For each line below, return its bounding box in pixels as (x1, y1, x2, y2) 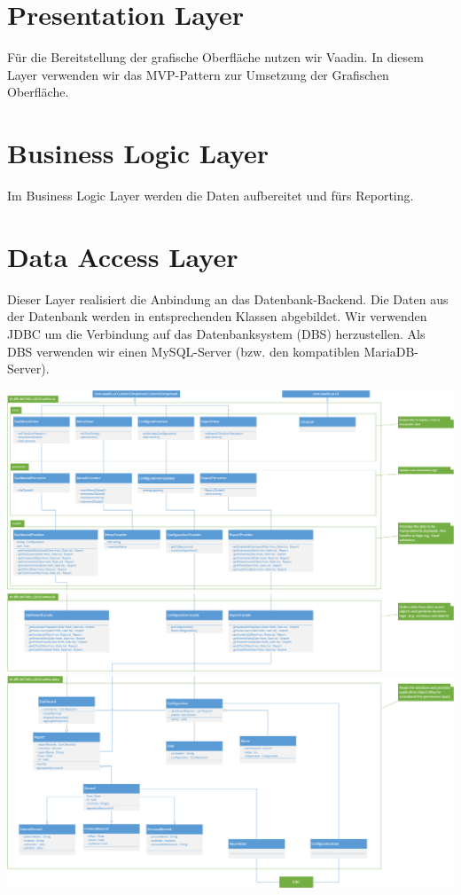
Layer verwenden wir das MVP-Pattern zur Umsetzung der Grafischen (7, 65, 389, 83)
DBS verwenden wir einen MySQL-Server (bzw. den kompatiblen (7, 342, 360, 360)
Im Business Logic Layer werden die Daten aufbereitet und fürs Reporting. (7, 186, 414, 205)
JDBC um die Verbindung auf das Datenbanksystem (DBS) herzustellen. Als (7, 324, 426, 342)
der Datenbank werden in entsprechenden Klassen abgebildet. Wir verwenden (7, 307, 427, 326)
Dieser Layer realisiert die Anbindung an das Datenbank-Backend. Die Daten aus (7, 289, 449, 308)
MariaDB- (363, 342, 418, 360)
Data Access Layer (7, 238, 238, 274)
